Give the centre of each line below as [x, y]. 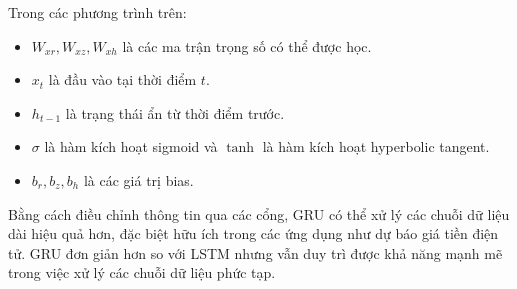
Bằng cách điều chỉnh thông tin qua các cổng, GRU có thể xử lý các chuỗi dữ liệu [259, 213]
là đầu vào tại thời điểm [122, 79]
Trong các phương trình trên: [97, 12]
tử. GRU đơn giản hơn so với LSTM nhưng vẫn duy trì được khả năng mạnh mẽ [255, 252]
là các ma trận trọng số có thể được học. [247, 45]
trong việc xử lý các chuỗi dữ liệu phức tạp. [142, 272]
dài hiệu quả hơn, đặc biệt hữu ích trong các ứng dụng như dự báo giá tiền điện [253, 233]
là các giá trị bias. [138, 179]
